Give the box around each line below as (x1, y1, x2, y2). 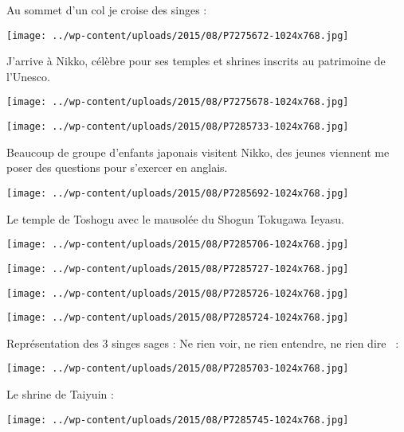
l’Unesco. (6, 68, 50, 84)
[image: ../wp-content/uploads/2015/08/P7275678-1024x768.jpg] (6, 96, 349, 108)
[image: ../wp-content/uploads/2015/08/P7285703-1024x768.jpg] (6, 363, 349, 375)
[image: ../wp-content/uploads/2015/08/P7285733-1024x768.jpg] (6, 121, 349, 133)
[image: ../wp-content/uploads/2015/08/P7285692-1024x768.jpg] (6, 187, 349, 199)
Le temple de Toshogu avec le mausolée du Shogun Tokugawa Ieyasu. (6, 210, 344, 227)
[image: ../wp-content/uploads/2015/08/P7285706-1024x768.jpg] (6, 239, 349, 251)
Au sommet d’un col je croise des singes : (6, 2, 207, 18)
